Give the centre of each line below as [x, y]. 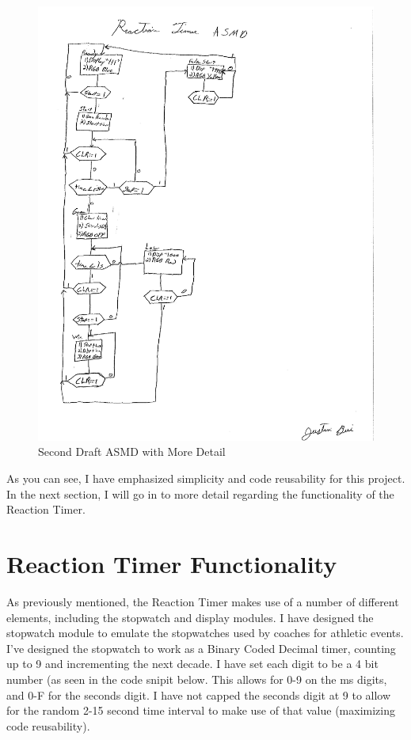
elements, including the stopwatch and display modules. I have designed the [190, 617]
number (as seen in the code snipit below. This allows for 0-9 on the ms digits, [197, 679]
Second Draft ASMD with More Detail [132, 452]
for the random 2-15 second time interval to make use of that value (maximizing [201, 710]
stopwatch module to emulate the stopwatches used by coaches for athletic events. [205, 633]
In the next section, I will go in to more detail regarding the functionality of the [200, 493]
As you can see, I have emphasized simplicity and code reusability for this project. [206, 478]
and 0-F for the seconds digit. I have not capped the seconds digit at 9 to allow [199, 694]
